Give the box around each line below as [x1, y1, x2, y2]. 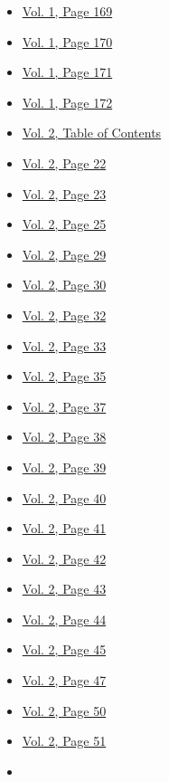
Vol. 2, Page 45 [22, 640, 107, 659]
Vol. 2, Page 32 [22, 305, 107, 324]
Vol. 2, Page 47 [22, 671, 107, 690]
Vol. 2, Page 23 [22, 184, 107, 203]
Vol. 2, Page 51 [22, 731, 107, 750]
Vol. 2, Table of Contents [22, 123, 162, 142]
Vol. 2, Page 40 [22, 488, 107, 507]
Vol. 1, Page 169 [22, 2, 113, 20]
